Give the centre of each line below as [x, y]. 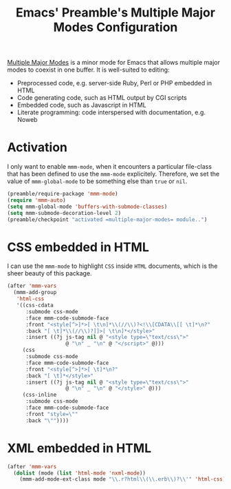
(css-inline [40, 395]
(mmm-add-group [35, 293]
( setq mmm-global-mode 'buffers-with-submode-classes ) [87, 207]
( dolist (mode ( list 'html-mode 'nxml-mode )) [80, 473]
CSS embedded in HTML [78, 247]
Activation [37, 148]
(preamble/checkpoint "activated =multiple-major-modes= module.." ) [107, 219]
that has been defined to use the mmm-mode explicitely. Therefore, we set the [113, 174]
